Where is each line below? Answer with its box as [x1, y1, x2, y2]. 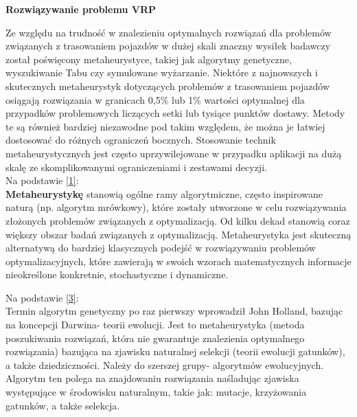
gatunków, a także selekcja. [5, 398, 120, 412]
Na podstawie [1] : [5, 173, 79, 188]
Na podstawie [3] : [5, 290, 79, 304]
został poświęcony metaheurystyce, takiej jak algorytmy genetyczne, [5, 52, 292, 66]
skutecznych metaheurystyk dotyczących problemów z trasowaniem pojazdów [5, 78, 330, 93]
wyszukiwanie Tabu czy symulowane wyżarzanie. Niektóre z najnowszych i [5, 65, 318, 80]
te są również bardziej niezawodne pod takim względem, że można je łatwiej [5, 119, 325, 133]
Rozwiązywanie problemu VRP [5, 2, 156, 16]
